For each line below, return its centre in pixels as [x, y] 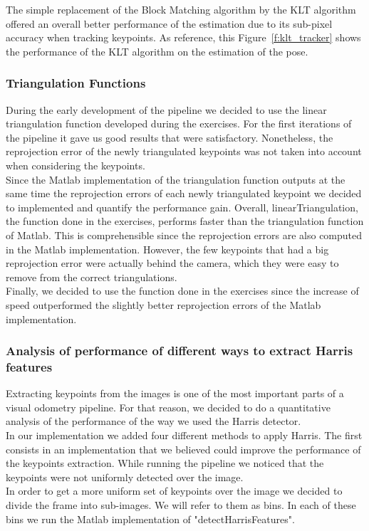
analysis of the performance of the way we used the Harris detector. [154, 421]
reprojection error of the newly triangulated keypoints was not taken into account [184, 151]
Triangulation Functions [76, 83]
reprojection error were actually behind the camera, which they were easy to [172, 263]
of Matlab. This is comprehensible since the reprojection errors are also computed [184, 235]
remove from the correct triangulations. [92, 277]
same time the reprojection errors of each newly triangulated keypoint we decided [184, 193]
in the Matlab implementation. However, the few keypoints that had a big [167, 249]
